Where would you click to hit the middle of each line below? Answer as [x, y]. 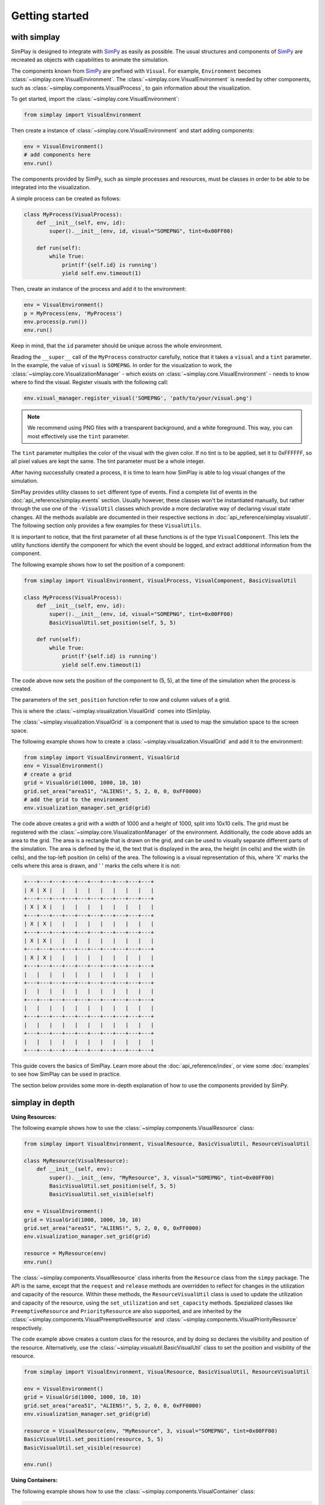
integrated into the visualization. [51, 187]
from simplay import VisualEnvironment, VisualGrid [102, 757]
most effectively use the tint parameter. [78, 436]
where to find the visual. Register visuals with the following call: [90, 382]
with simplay [36, 37]
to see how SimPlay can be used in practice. [66, 1074]
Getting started [50, 16]
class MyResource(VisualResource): [76, 1161]
